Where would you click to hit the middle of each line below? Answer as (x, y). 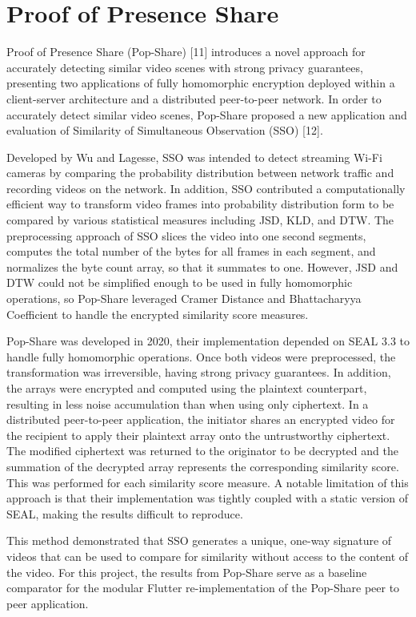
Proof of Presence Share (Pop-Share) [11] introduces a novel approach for (186, 52)
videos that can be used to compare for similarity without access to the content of (208, 556)
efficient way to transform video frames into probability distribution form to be (200, 204)
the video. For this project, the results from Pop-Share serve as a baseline (187, 572)
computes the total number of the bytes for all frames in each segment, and (191, 251)
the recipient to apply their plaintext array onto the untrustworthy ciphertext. (198, 435)
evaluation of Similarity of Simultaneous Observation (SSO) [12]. (165, 130)
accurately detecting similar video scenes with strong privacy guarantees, (185, 67)
